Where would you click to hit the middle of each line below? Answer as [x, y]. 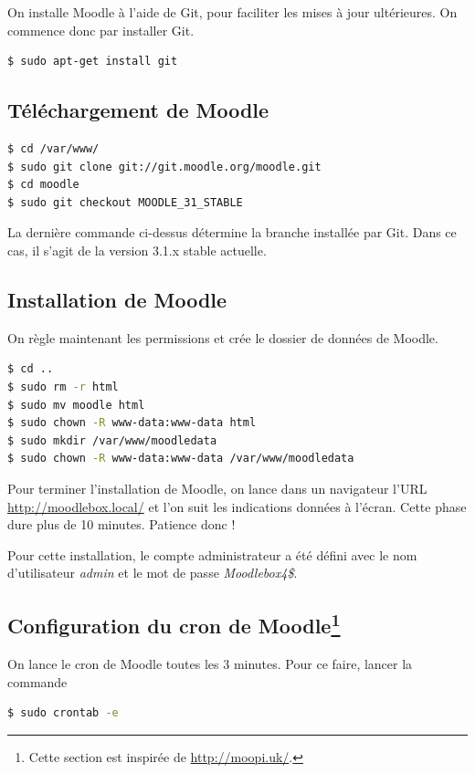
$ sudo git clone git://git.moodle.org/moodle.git [164, 167]
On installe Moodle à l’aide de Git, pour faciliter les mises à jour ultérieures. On [232, 12]
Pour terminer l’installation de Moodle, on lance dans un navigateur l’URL [217, 488]
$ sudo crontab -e [63, 713]
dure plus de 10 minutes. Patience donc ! [121, 524]
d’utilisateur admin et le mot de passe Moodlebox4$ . [153, 573]
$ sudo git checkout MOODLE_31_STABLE [125, 202]
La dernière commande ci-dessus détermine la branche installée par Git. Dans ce [232, 232]
